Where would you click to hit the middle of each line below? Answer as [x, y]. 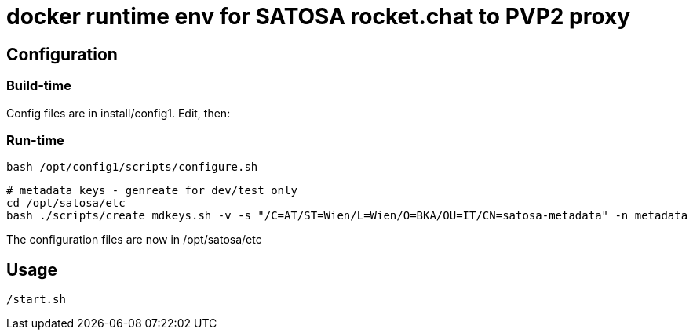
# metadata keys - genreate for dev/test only [152, 191]
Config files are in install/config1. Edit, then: [119, 113]
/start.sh [36, 300]
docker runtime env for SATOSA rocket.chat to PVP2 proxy [319, 16]
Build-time [39, 86]
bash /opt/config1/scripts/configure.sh [132, 167]
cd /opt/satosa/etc [66, 203]
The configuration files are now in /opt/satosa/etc [134, 240]
